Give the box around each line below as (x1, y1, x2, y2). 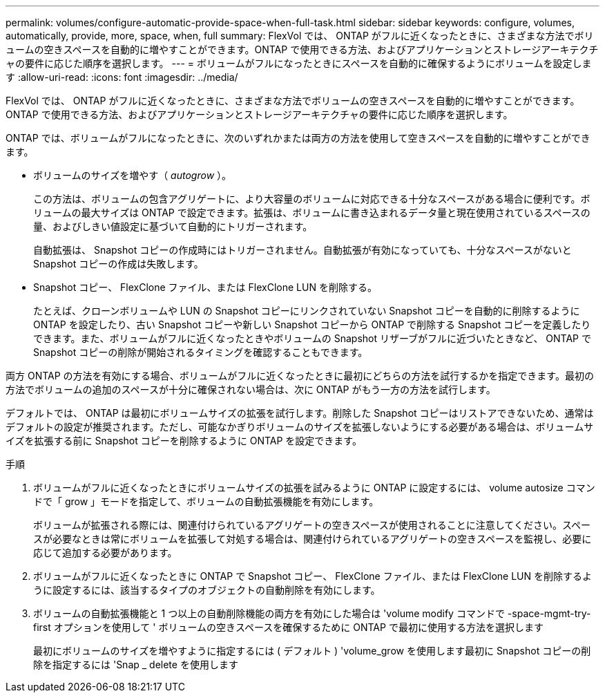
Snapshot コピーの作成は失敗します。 (33, 258, 204, 270)
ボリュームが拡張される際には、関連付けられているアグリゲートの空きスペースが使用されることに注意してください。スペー (33, 519, 590, 531)
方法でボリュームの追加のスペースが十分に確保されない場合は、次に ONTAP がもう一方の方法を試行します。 (6, 384, 496, 395)
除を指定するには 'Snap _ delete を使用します (33, 659, 238, 670)
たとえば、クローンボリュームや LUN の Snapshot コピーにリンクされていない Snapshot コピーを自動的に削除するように (33, 305, 580, 317)
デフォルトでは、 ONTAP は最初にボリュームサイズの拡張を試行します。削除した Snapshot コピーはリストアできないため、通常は (6, 407, 594, 419)
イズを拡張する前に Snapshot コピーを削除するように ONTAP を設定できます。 (6, 435, 362, 446)
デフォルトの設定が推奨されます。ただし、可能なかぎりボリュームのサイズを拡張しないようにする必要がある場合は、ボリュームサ (6, 421, 594, 433)
